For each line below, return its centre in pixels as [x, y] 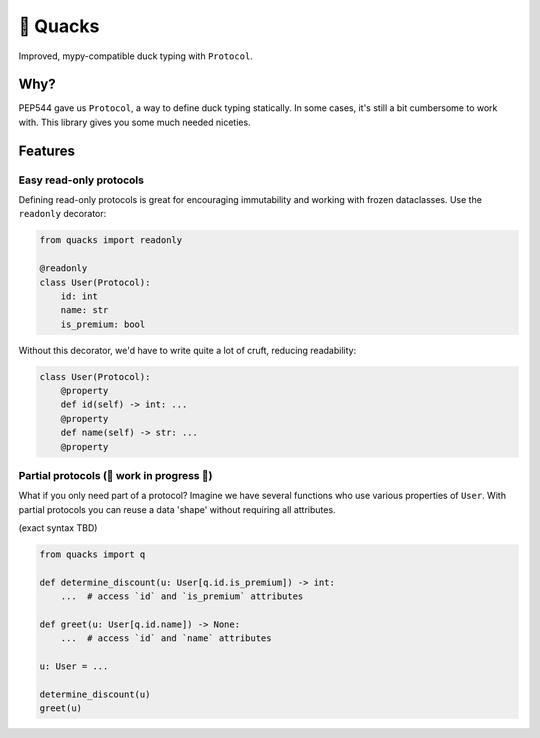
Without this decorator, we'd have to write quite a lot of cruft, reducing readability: [187, 350]
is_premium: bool [103, 324]
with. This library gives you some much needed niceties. [134, 122]
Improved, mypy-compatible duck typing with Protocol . [136, 56]
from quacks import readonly [111, 240]
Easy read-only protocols [81, 180]
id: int [79, 296]
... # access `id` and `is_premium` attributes [182, 596]
